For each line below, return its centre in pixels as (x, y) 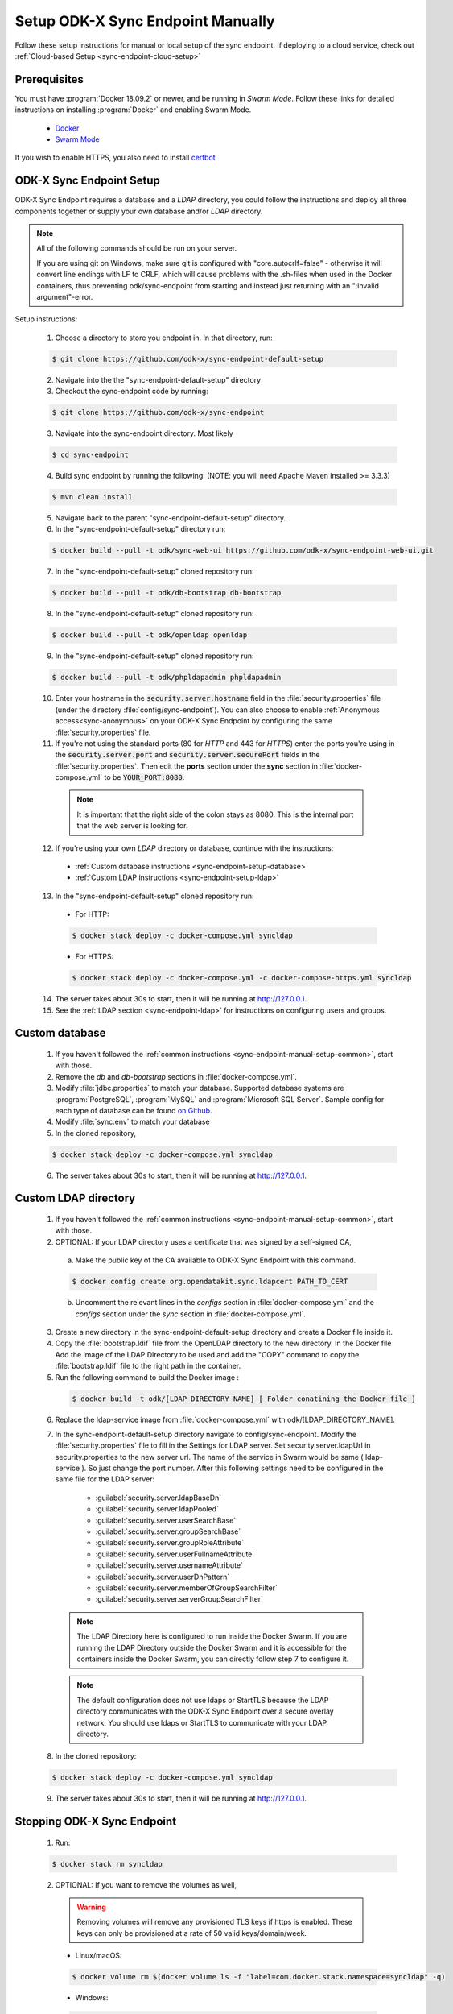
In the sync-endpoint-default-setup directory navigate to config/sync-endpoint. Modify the (206, 1434)
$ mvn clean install (92, 497)
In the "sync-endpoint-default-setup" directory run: (140, 529)
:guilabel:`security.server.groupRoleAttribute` (170, 1543)
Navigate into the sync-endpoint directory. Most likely (144, 433)
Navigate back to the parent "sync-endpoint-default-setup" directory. (170, 518)
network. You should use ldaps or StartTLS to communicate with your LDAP (202, 1722)
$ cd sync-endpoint (90, 455)
